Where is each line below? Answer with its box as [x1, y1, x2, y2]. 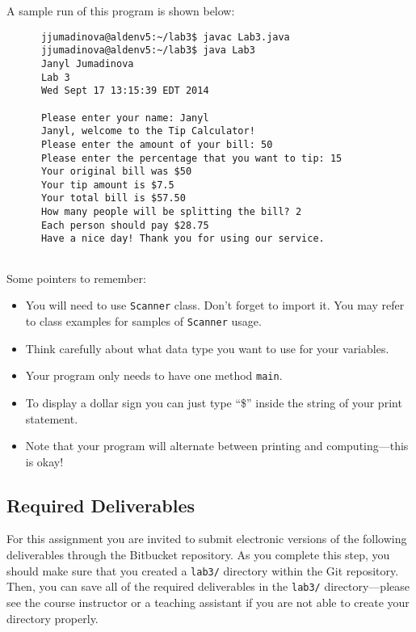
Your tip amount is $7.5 [40, 179, 174, 191]
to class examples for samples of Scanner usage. [25, 313, 262, 329]
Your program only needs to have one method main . [25, 367, 283, 384]
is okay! [25, 453, 64, 470]
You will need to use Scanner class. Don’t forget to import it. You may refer [25, 297, 405, 314]
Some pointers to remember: [6, 269, 146, 286]
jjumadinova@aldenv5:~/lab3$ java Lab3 [40, 44, 255, 57]
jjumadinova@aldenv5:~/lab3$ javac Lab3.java [40, 31, 290, 43]
